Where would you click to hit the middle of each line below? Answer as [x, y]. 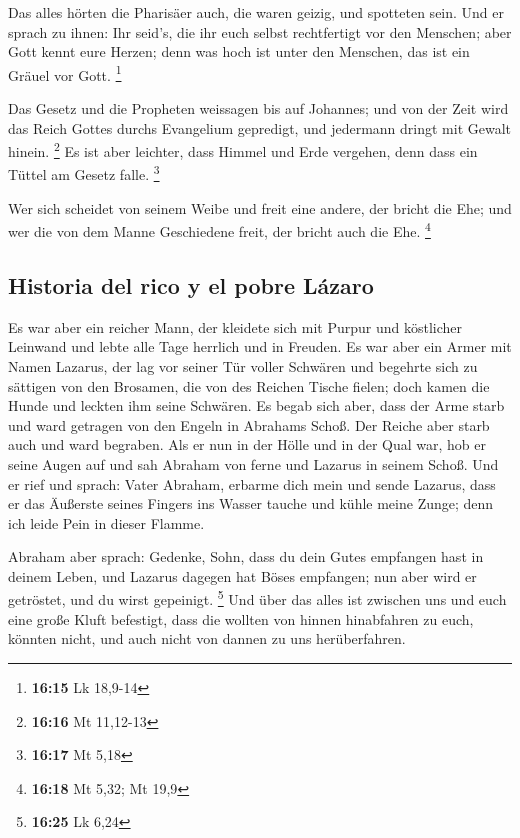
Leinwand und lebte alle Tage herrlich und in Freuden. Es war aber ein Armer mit [260, 346]
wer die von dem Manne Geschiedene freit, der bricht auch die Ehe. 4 [219, 229]
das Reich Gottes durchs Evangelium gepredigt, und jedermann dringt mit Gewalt [260, 127]
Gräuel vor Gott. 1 [65, 73]
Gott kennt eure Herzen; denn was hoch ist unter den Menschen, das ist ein [239, 51]
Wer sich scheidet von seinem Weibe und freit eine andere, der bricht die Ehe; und [260, 207]
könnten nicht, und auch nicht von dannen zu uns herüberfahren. [207, 638]
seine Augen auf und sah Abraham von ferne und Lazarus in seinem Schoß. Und [253, 463]
